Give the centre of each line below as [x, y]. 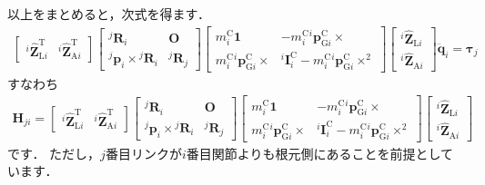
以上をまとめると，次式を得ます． [109, 14]
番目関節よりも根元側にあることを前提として [320, 153]
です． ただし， [54, 153]
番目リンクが [143, 153]
